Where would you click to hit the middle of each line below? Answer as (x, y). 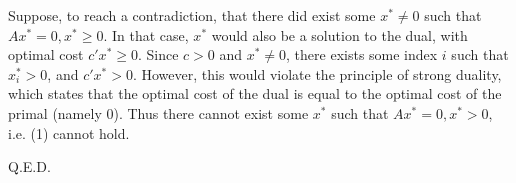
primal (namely (55, 112)
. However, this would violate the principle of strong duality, (317, 73)
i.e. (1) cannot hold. (69, 132)
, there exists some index (362, 54)
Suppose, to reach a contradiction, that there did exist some (192, 15)
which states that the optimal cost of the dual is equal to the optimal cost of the (255, 93)
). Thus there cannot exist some (211, 112)
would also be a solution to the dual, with (339, 34)
